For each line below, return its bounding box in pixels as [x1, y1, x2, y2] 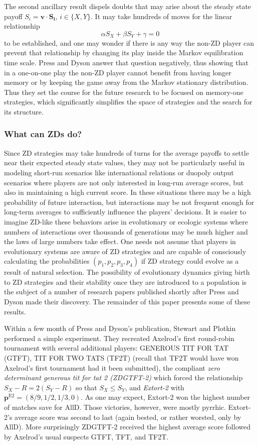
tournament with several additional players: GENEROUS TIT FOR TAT [4, 343, 229, 353]
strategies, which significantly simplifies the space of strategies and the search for [4, 96, 252, 107]
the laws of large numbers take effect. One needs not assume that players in [4, 236, 236, 247]
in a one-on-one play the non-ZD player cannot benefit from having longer [4, 67, 231, 77]
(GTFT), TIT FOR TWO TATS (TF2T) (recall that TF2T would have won [4, 353, 239, 363]
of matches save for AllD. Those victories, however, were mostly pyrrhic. [4, 402, 226, 412]
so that [75, 382, 97, 392]
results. [4, 306, 26, 316]
